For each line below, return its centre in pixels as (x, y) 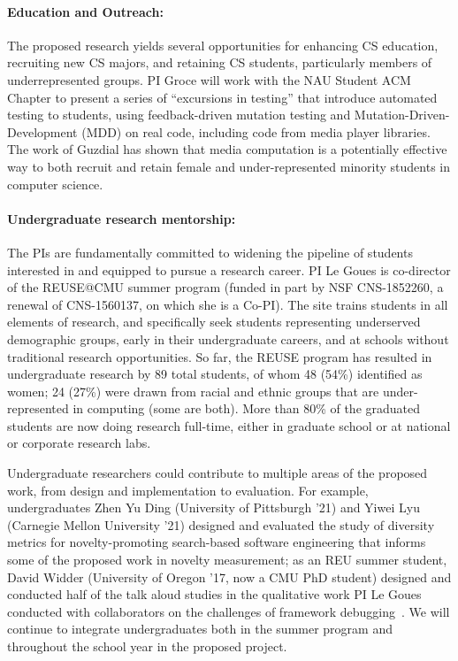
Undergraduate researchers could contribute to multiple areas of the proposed (218, 473)
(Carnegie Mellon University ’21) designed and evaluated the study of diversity (221, 524)
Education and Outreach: (85, 11)
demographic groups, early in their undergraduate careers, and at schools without (228, 338)
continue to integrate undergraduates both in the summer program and (200, 629)
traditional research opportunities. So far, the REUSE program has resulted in (220, 356)
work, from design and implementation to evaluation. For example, (188, 490)
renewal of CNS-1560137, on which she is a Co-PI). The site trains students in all (228, 304)
